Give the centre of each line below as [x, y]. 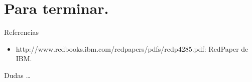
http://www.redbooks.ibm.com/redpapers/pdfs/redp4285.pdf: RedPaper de [132, 48]
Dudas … [17, 75]
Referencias [22, 32]
